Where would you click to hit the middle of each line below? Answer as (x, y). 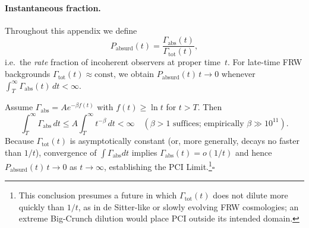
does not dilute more (250, 195)
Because (19, 141)
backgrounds (28, 74)
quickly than (42, 206)
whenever (238, 74)
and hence (254, 152)
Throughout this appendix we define (71, 30)
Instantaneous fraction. (53, 7)
